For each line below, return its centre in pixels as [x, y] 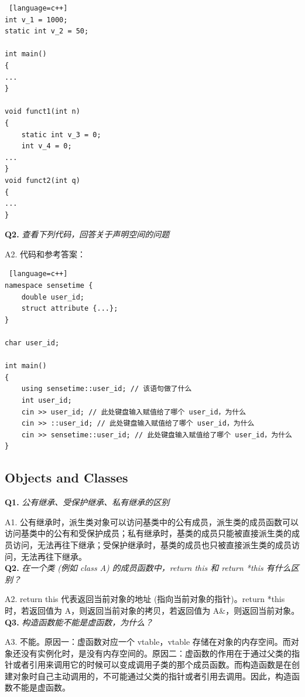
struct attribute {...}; [70, 309]
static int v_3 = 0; [61, 135]
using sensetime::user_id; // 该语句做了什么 [107, 389]
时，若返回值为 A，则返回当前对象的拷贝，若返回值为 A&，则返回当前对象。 [152, 610]
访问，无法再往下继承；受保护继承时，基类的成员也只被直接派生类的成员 [152, 544]
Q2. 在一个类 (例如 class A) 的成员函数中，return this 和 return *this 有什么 [148, 568]
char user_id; [32, 343]
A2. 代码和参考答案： [45, 254]
